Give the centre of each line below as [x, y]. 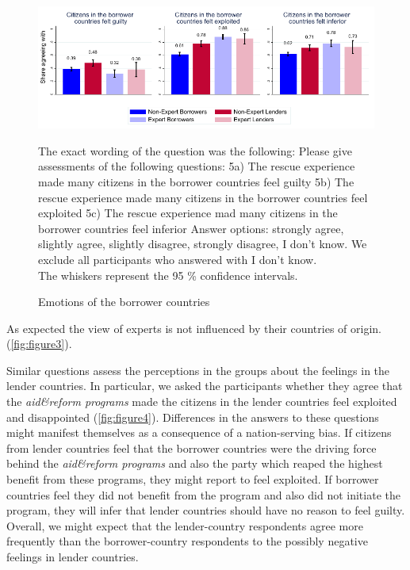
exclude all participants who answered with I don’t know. [178, 259]
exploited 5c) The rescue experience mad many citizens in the [188, 213]
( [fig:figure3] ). [39, 344]
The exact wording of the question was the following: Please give [195, 150]
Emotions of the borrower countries [124, 302]
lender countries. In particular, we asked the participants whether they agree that [205, 386]
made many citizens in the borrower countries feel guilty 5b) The [196, 181]
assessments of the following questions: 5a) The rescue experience [197, 166]
